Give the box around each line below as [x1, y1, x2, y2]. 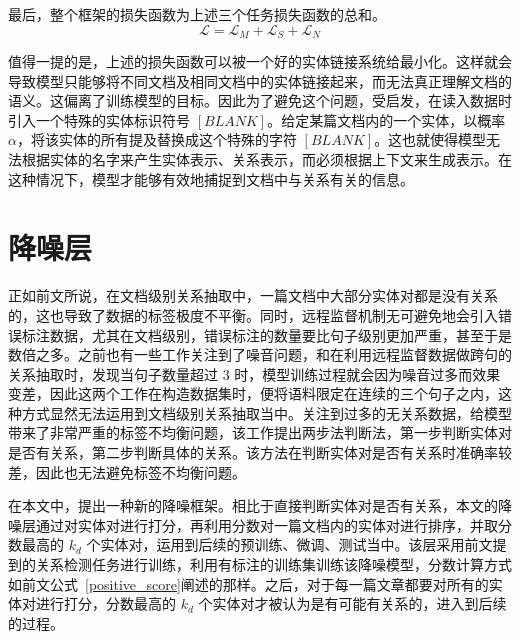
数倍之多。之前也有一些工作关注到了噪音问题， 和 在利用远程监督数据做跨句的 [8, 344, 512, 365]
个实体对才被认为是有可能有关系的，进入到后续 [198, 593, 507, 614]
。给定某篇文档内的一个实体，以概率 [267, 109, 506, 130]
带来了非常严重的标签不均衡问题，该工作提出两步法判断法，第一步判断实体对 [8, 422, 512, 443]
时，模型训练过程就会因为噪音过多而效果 [234, 363, 501, 384]
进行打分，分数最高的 [35, 593, 176, 614]
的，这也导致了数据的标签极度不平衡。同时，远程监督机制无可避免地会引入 [8, 304, 498, 325]
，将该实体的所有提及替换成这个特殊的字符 [16, 129, 297, 150]
